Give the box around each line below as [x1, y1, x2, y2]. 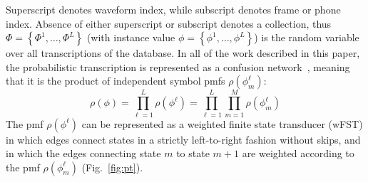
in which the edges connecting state [6, 146, 161, 161]
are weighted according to [242, 146, 354, 161]
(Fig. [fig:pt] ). [81, 159, 143, 174]
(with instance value [86, 30, 175, 45]
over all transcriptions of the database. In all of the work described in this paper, [6, 45, 360, 60]
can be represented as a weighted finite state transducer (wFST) [81, 116, 363, 131]
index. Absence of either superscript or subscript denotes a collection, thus [6, 16, 332, 31]
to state [176, 146, 210, 161]
